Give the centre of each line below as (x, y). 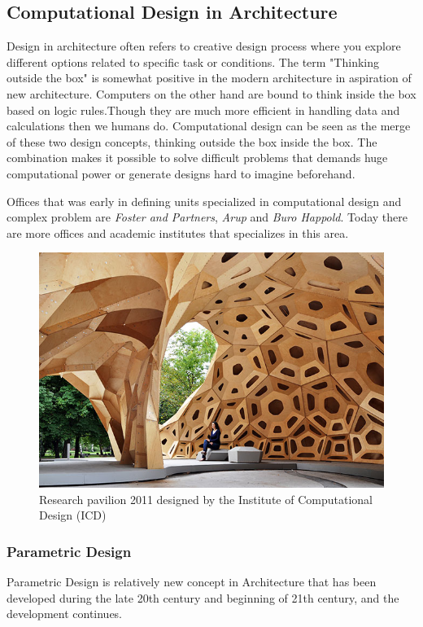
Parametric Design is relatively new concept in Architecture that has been (192, 582)
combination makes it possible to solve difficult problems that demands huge (197, 158)
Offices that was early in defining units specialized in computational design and (204, 201)
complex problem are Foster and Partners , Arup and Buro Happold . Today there (207, 217)
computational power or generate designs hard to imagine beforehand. (181, 173)
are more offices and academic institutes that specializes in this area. (178, 232)
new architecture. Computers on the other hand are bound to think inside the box (211, 93)
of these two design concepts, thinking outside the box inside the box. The (192, 141)
